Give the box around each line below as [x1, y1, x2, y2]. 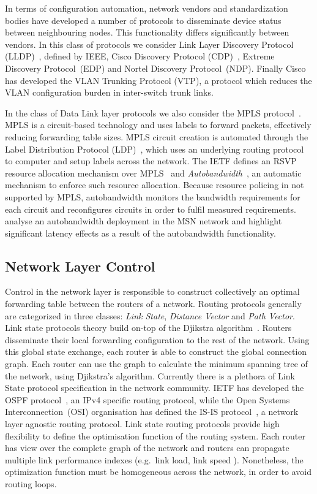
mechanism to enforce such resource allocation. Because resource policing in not [5, 178, 304, 191]
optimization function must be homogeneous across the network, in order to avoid [5, 465, 311, 478]
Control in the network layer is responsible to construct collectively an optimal [5, 285, 300, 298]
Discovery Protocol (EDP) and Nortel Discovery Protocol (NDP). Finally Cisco [5, 61, 306, 74]
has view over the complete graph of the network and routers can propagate [5, 441, 289, 454]
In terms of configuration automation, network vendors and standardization [5, 2, 288, 14]
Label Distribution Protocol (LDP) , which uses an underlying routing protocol [5, 142, 304, 155]
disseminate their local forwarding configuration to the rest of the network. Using [5, 333, 310, 346]
